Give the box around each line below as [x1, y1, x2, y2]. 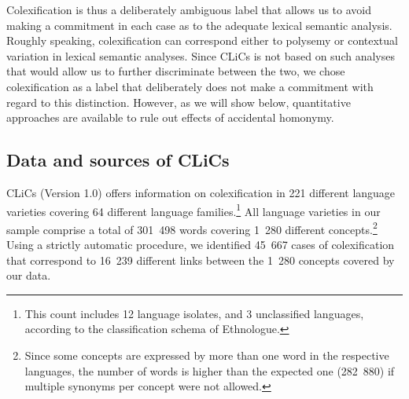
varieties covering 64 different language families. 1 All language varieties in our [6, 200, 381, 219]
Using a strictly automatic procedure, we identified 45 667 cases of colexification [6, 236, 395, 253]
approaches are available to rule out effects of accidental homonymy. [6, 109, 334, 126]
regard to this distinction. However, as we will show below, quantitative [6, 93, 351, 110]
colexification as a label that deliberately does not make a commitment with [6, 78, 374, 94]
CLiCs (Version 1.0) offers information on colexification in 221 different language [6, 184, 396, 200]
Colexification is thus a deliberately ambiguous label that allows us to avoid [6, 2, 371, 17]
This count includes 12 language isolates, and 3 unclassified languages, [24, 305, 364, 321]
